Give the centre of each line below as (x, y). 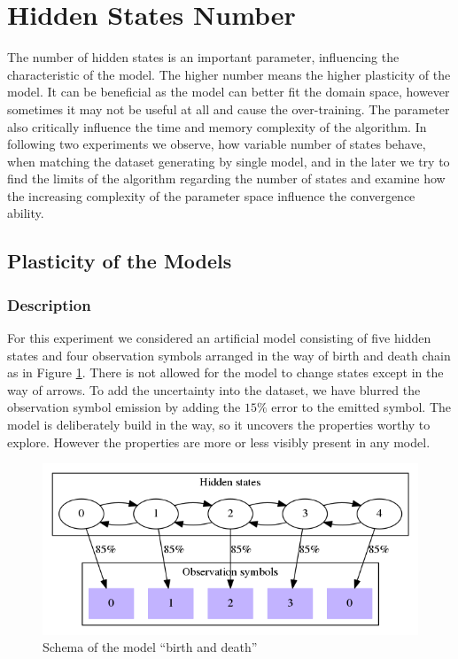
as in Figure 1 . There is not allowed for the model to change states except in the (225, 372)
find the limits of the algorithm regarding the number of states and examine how (226, 178)
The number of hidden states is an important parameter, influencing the (203, 57)
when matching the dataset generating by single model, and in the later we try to (229, 161)
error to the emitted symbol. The (361, 407)
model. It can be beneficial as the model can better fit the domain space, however (229, 92)
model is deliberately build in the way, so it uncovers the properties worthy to (219, 425)
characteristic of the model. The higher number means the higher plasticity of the (229, 74)
